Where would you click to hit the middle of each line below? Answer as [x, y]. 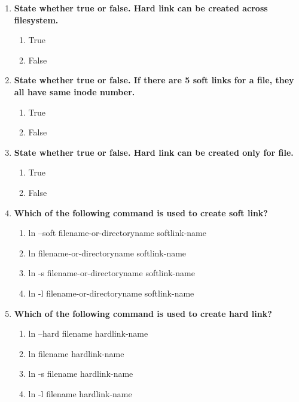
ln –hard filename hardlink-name [88, 333]
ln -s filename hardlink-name [81, 374]
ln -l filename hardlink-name [80, 393]
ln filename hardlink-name [76, 353]
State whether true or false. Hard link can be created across [141, 8]
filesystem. [36, 19]
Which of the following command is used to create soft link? [141, 212]
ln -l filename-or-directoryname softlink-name [111, 293]
